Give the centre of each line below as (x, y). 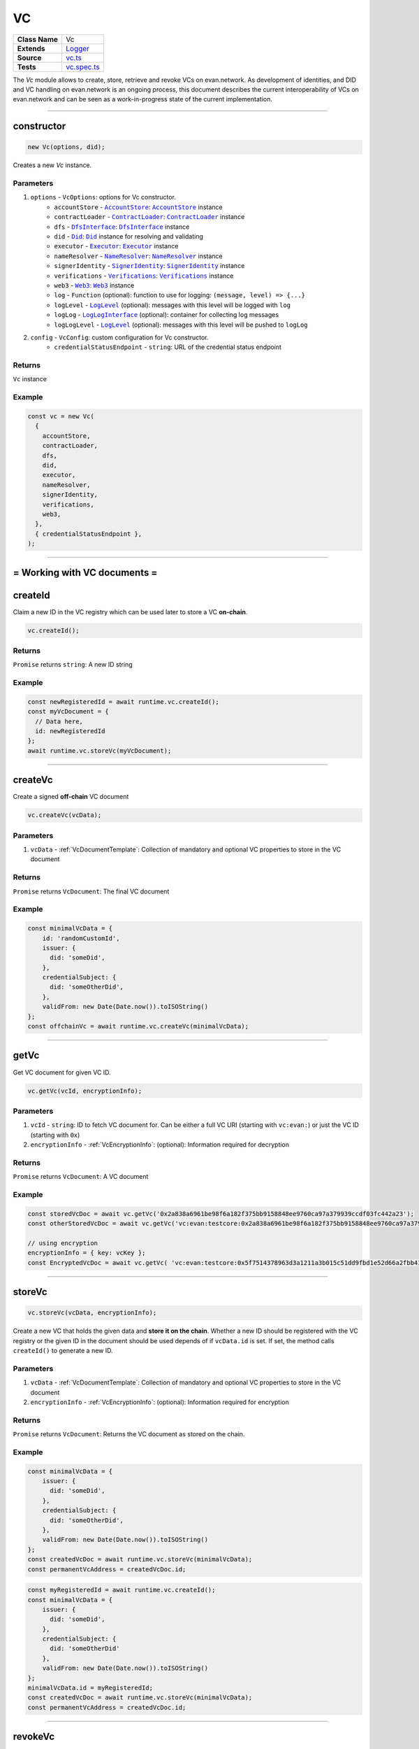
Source (29, 57)
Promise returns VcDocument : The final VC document (91, 891)
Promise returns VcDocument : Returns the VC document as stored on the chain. (129, 1434)
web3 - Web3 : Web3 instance (94, 285)
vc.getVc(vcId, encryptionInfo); (85, 1091)
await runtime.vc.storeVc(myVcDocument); (100, 751)
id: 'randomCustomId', (81, 938)
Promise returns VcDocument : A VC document (81, 1177)
